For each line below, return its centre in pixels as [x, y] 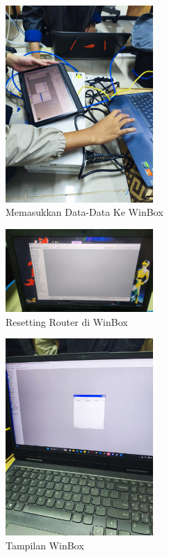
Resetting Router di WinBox [67, 321]
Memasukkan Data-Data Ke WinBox [84, 212]
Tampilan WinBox [45, 545]
